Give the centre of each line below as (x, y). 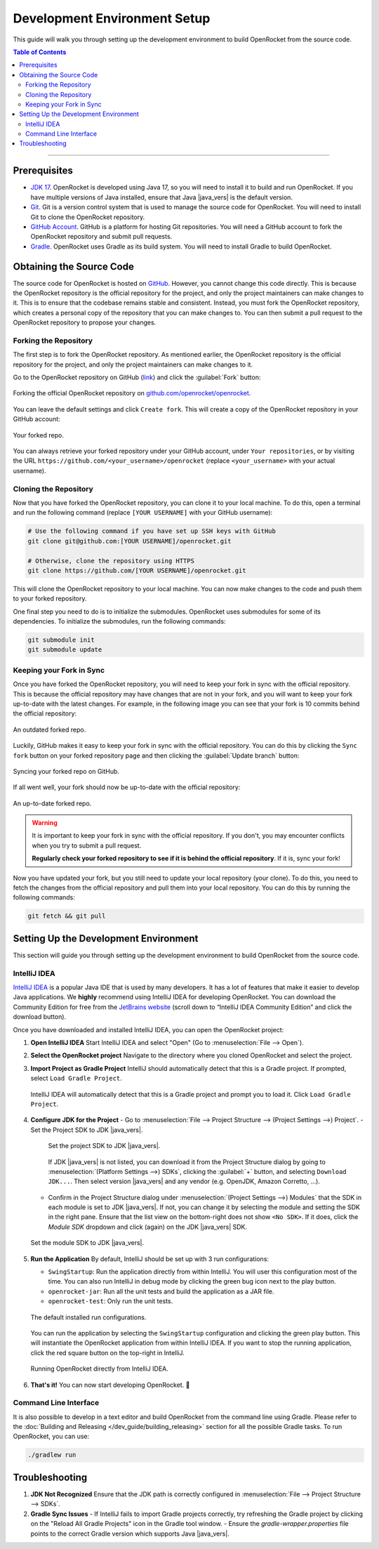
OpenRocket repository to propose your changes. (85, 322)
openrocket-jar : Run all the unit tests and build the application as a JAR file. (161, 1291)
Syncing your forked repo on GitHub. (66, 771)
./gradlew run (52, 1455)
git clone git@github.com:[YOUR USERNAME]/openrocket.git (129, 541)
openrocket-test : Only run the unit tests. (111, 1301)
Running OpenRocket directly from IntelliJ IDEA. (99, 1369)
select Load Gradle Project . (76, 1079)
